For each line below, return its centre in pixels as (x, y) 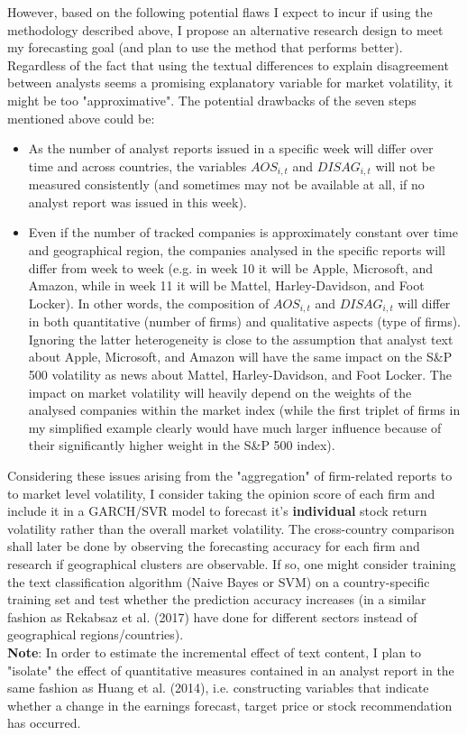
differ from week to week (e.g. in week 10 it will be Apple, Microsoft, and (230, 267)
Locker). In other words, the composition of (149, 303)
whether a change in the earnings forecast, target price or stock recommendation (230, 705)
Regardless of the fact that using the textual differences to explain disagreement (228, 64)
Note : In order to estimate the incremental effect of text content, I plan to (215, 652)
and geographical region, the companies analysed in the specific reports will (237, 249)
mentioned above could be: (81, 118)
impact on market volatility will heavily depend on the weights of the (220, 392)
